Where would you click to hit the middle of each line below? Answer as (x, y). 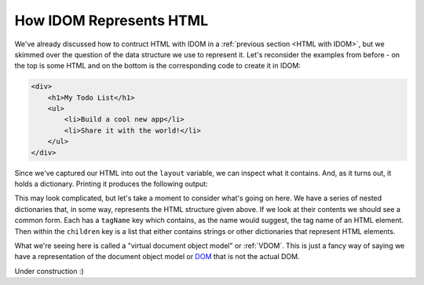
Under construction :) (49, 271)
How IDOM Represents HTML (111, 20)
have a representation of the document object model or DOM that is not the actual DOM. (157, 257)
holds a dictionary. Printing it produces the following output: (111, 184)
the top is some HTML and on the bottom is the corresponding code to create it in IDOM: (158, 66)
